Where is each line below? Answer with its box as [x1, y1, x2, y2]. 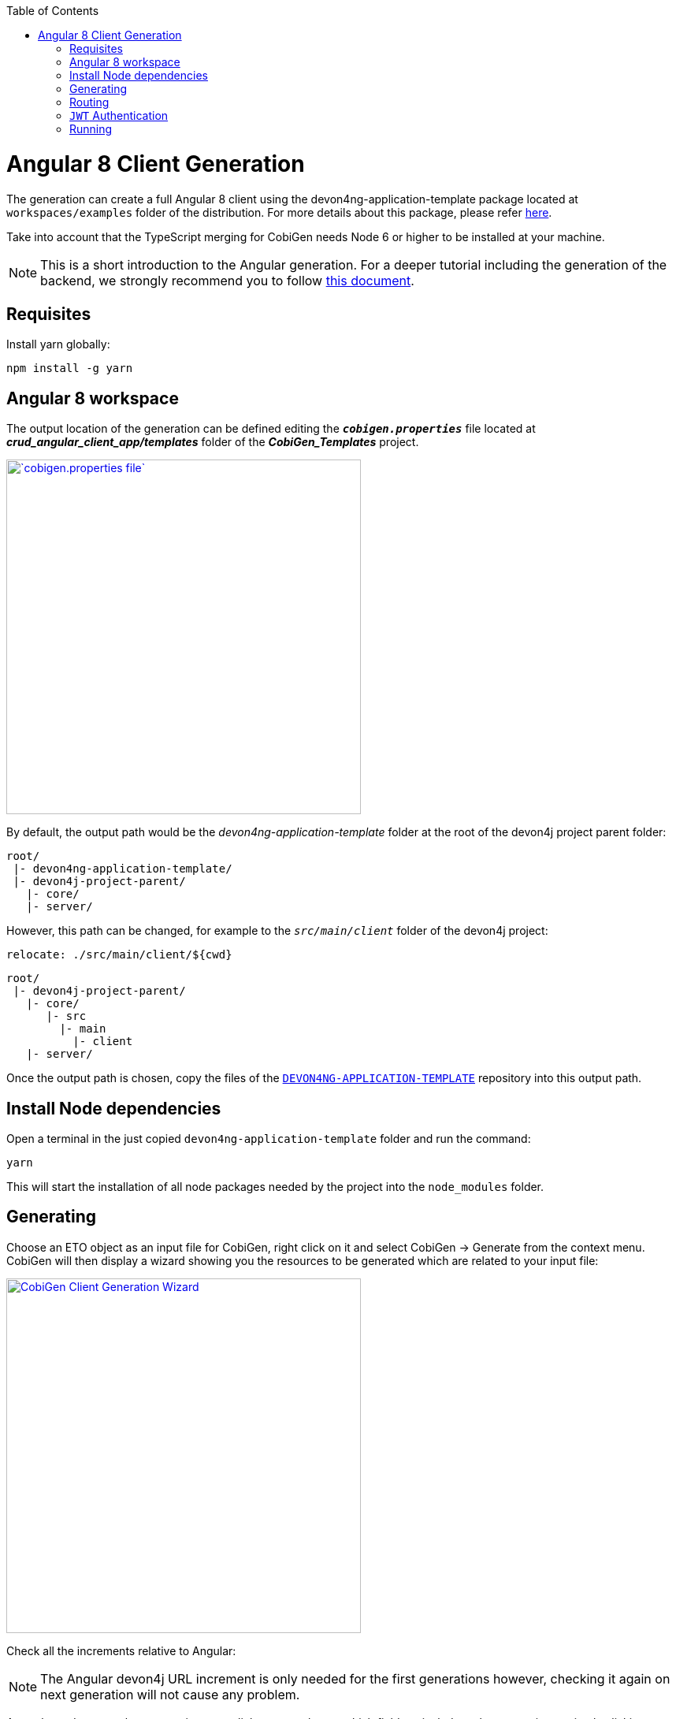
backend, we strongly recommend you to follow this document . [40, 272, 414, 288]
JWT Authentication [69, 109, 169, 122]
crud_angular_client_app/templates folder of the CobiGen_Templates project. [6, 435, 419, 449]
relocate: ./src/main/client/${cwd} [6, 948, 232, 962]
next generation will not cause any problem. [40, 1686, 300, 1702]
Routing [69, 95, 110, 109]
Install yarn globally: [6, 337, 110, 352]
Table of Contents [6, 4, 99, 17]
